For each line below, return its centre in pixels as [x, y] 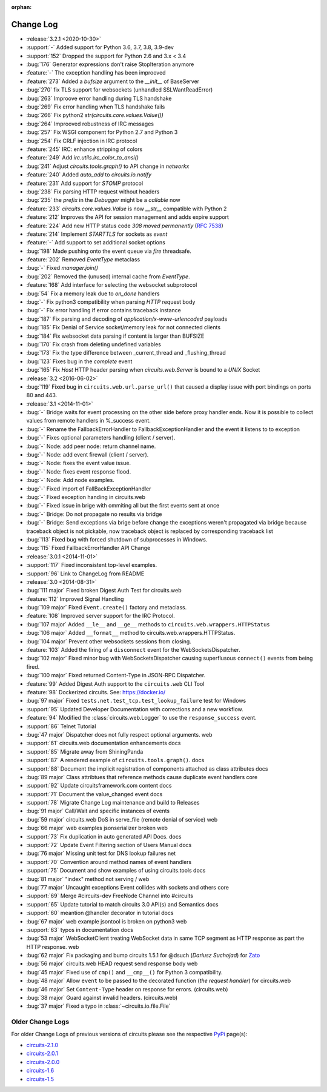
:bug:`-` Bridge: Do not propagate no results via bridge [94, 514]
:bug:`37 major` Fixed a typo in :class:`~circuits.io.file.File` [98, 1006]
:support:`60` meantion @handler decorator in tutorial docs [100, 913]
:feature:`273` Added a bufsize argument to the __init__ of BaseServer [113, 81]
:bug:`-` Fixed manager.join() [62, 268]
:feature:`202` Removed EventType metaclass [83, 260]
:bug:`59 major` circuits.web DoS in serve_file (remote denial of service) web [122, 819]
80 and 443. [42, 395]
